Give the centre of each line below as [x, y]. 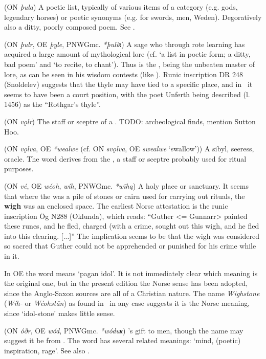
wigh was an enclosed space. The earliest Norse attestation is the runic [116, 206]
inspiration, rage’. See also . [47, 350]
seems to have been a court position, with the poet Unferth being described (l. [127, 94]
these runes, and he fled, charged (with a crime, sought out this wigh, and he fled [132, 226]
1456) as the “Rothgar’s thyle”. [52, 104]
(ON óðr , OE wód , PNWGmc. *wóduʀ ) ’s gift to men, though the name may [124, 330]
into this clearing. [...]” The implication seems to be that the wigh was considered [132, 235]
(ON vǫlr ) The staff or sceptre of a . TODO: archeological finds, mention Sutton [130, 121]
